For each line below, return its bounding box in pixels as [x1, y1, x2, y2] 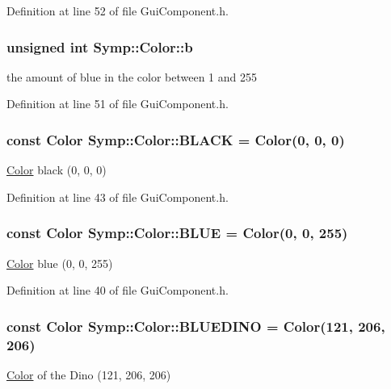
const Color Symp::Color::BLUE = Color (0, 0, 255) [6, 223, 348, 243]
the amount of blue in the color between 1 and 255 [6, 68, 257, 85]
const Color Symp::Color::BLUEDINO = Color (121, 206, [6, 316, 385, 336]
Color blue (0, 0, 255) [6, 254, 113, 271]
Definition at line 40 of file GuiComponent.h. [6, 282, 229, 299]
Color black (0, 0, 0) [6, 161, 107, 178]
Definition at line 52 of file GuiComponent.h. [6, 2, 229, 19]
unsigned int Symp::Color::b [6, 36, 193, 56]
